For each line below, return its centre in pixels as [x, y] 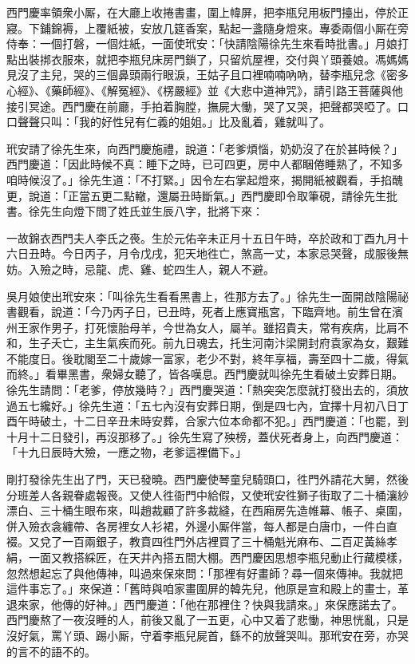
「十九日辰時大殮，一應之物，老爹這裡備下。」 [126, 452]
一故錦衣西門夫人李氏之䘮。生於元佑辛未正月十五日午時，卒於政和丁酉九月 [202, 237]
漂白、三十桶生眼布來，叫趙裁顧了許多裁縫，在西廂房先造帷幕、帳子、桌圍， [207, 510]
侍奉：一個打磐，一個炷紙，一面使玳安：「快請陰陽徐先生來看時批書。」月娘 [202, 43]
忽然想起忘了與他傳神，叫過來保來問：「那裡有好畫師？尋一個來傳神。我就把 [205, 573]
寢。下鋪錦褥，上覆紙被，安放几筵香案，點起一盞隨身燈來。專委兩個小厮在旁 [207, 28]
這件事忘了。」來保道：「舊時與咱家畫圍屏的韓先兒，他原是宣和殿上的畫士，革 [207, 589]
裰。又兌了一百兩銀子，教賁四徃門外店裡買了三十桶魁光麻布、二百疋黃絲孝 [202, 541]
